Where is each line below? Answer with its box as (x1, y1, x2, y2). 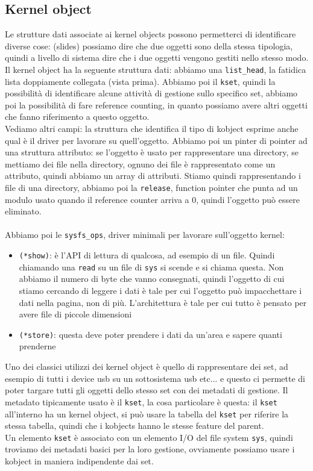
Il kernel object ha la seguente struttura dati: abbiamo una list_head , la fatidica (5, 63, 306, 75)
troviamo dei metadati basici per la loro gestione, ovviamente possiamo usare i (5, 443, 295, 455)
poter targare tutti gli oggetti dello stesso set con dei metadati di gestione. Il (5, 384, 288, 396)
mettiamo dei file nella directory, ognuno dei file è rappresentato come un (5, 157, 276, 170)
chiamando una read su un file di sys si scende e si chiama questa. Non (19, 260, 284, 273)
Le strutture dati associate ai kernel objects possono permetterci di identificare (5, 28, 296, 40)
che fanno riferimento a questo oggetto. (5, 110, 150, 123)
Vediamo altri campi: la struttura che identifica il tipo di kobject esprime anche (5, 122, 299, 135)
